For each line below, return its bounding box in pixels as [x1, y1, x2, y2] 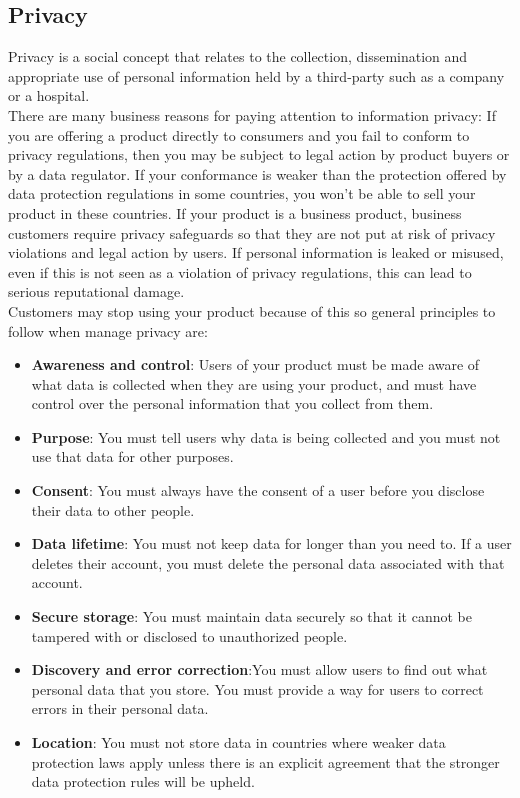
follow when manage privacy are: [8, 320, 208, 341]
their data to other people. [31, 499, 195, 520]
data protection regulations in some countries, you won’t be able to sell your [8, 183, 476, 204]
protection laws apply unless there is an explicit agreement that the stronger [31, 751, 500, 772]
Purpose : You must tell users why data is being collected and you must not [31, 426, 501, 447]
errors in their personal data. [31, 698, 209, 719]
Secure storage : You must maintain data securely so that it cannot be [31, 606, 472, 627]
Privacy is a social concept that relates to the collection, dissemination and [8, 46, 468, 67]
